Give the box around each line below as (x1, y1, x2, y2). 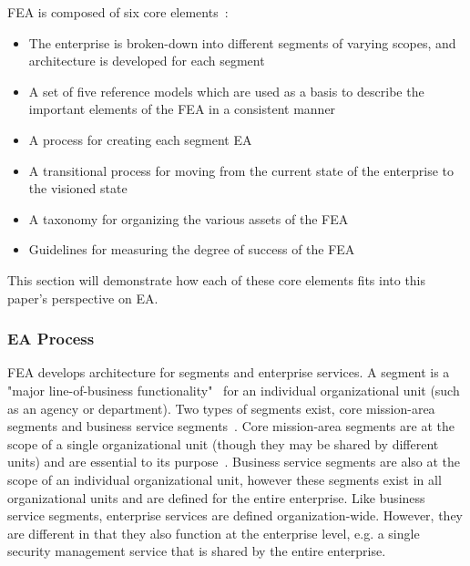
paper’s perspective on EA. (7, 288, 158, 307)
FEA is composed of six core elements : (7, 3, 229, 21)
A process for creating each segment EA (28, 129, 252, 149)
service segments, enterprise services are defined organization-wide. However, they (7, 506, 463, 525)
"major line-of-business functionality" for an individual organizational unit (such (7, 380, 460, 399)
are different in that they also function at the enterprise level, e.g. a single (7, 523, 420, 542)
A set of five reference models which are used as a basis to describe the (28, 81, 424, 100)
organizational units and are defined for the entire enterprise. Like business (7, 488, 425, 507)
